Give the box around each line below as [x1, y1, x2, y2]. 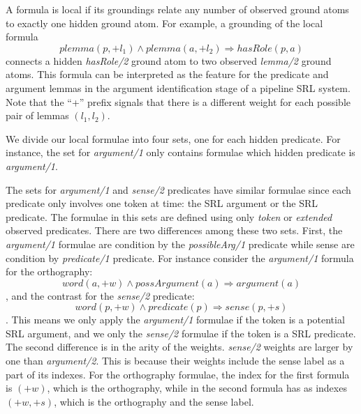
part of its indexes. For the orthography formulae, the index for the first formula [6, 367, 350, 381]
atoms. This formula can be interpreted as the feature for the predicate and [6, 67, 329, 82]
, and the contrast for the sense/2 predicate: [6, 288, 195, 302]
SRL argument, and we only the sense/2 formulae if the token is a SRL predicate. [6, 325, 356, 340]
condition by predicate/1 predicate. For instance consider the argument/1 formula [6, 250, 354, 265]
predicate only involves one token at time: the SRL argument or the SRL [6, 196, 318, 210]
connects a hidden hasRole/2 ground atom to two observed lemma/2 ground [6, 53, 332, 68]
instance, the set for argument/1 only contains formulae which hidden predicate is [6, 145, 355, 160]
